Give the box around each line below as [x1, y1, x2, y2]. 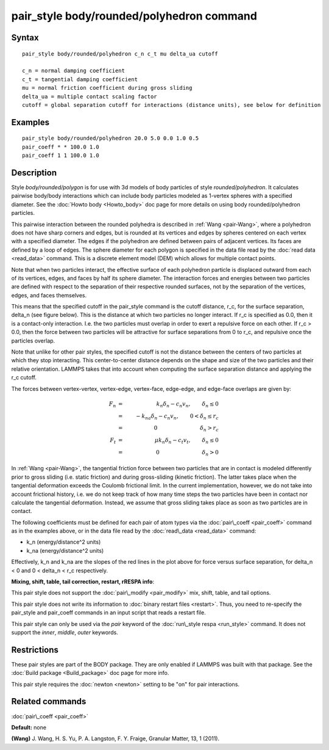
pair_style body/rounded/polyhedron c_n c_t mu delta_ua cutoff [22, 50, 219, 57]
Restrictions [11, 644, 59, 655]
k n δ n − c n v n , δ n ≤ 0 [156, 400, 219, 409]
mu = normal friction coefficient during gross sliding [22, 84, 193, 92]
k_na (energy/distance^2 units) [26, 547, 104, 554]
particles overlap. [11, 337, 55, 344]
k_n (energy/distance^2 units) [26, 538, 101, 546]
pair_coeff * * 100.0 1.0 [22, 144, 100, 150]
